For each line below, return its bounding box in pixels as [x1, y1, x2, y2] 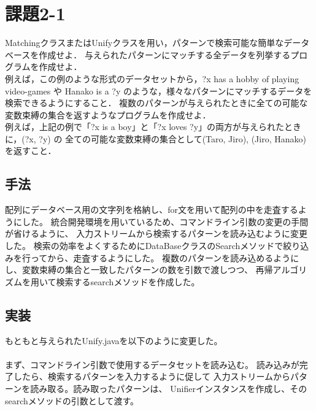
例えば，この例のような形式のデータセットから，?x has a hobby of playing [5, 72, 299, 85]
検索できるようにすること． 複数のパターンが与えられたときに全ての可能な [5, 96, 308, 109]
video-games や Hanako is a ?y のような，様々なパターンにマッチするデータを [5, 84, 312, 97]
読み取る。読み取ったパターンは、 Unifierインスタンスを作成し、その [30, 382, 307, 394]
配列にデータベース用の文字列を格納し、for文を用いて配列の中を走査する [5, 203, 298, 216]
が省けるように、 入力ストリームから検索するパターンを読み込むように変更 [5, 227, 308, 240]
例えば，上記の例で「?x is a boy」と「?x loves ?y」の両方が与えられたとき [5, 120, 302, 133]
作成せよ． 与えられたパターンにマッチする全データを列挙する [39, 48, 291, 61]
